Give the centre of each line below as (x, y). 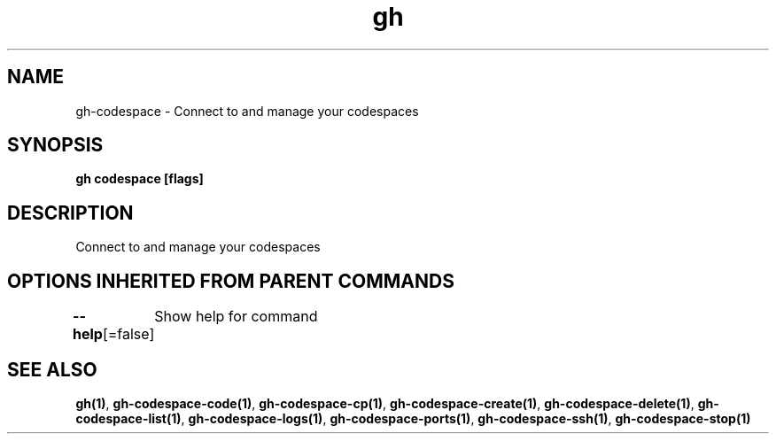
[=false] (128, 334)
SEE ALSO (52, 369)
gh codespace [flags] (140, 179)
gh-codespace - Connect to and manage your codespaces (247, 111)
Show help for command (236, 317)
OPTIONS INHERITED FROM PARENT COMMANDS (231, 281)
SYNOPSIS (55, 145)
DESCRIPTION (70, 213)
